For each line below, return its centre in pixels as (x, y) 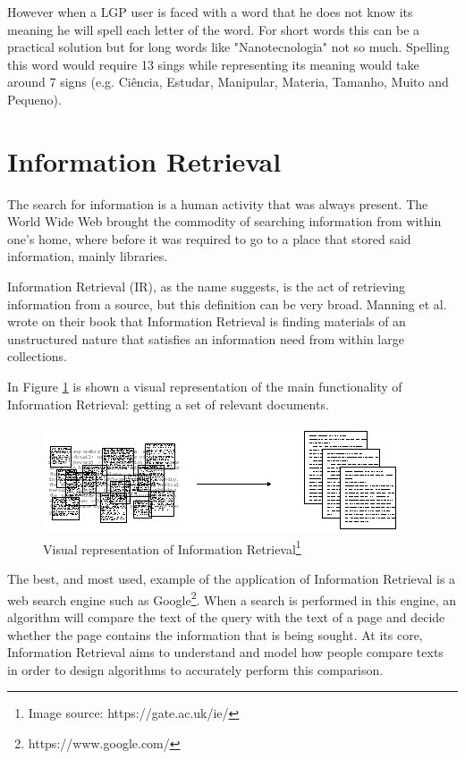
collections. (37, 356)
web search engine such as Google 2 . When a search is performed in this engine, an (232, 598)
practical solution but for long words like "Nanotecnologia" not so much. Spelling (228, 47)
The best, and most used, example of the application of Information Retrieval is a (232, 579)
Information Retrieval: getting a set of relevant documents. (168, 404)
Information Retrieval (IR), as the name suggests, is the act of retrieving (207, 287)
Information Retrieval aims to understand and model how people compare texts (225, 652)
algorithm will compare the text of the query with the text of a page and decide (226, 616)
